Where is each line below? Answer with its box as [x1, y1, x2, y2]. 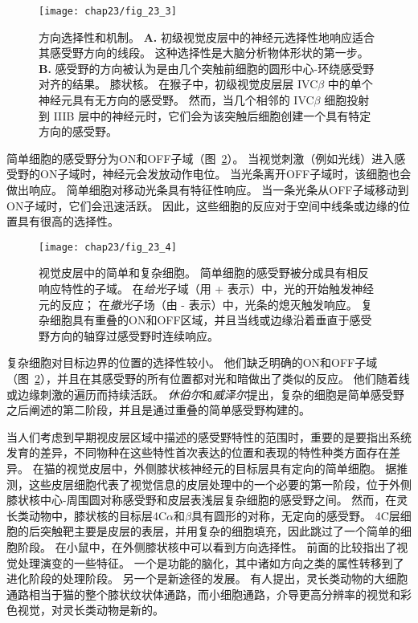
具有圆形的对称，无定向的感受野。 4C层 [191, 507, 400, 523]
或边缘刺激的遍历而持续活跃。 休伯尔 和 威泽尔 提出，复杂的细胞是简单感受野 [6, 385, 404, 402]
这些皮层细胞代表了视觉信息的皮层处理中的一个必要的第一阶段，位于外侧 [28, 475, 412, 492]
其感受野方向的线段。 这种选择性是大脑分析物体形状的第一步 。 [39, 44, 369, 61]
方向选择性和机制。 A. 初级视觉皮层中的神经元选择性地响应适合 [39, 28, 375, 45]
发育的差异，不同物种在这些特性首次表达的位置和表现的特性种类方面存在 [6, 444, 389, 461]
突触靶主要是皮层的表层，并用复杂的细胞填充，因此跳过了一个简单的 [39, 523, 400, 540]
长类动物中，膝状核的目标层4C [6, 507, 167, 523]
